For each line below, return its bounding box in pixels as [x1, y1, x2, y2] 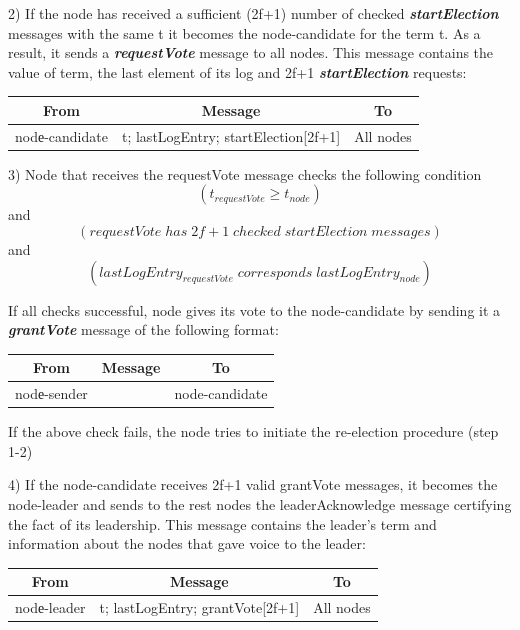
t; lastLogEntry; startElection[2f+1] [121, 125, 341, 146]
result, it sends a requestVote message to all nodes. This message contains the [8, 42, 494, 63]
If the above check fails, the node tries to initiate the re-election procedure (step [8, 421, 499, 442]
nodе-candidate [15, 125, 108, 146]
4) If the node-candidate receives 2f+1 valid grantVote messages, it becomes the [8, 474, 498, 495]
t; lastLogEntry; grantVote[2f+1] [99, 597, 300, 618]
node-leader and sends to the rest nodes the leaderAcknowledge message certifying [8, 494, 512, 514]
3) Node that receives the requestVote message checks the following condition [8, 163, 482, 184]
